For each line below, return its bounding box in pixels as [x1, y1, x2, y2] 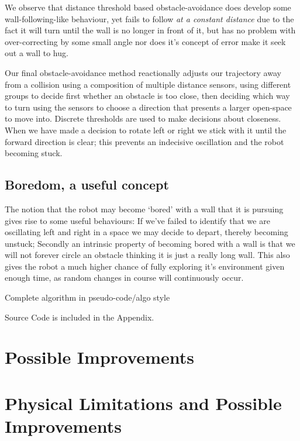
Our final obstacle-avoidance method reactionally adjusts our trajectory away [5, 66, 281, 78]
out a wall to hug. [5, 47, 68, 59]
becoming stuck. [5, 147, 63, 159]
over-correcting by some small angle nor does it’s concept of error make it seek [5, 35, 286, 47]
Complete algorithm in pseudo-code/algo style [5, 291, 170, 304]
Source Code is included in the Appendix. [5, 311, 154, 323]
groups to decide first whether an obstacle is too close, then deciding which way [5, 89, 290, 102]
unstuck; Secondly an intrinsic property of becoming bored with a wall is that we [5, 237, 295, 249]
